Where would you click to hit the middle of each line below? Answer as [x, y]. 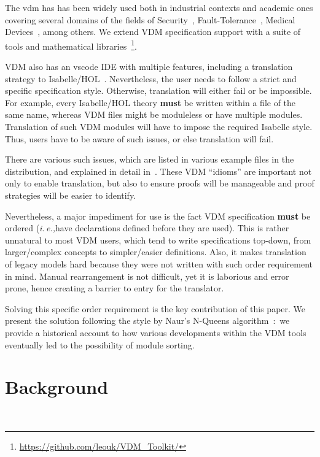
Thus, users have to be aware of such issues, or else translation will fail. [139, 138]
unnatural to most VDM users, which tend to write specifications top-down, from [158, 240]
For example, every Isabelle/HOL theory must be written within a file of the [150, 102]
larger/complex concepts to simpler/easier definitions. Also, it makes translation [156, 252]
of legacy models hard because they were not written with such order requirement [159, 263]
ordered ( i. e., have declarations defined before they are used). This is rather [147, 228]
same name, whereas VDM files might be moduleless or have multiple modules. [154, 114]
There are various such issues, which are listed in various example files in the [150, 159]
